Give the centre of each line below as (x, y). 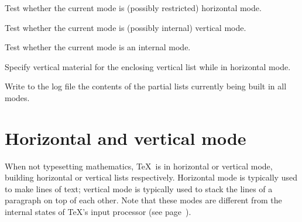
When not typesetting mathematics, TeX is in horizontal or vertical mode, (139, 166)
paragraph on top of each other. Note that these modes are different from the (143, 200)
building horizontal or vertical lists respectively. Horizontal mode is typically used (151, 177)
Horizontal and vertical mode (126, 138)
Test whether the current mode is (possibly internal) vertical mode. (126, 27)
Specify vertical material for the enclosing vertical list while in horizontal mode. (148, 66)
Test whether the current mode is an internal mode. (98, 47)
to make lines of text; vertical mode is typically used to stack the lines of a (139, 188)
